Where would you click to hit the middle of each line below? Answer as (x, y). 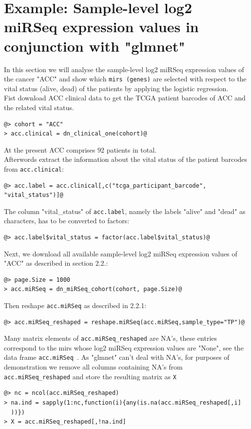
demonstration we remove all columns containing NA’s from (93, 367)
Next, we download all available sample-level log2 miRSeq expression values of (121, 253)
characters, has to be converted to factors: (67, 221)
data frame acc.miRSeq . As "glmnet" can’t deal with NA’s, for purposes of (117, 357)
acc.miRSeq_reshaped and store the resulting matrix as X (90, 376)
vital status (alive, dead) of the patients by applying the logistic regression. (116, 88)
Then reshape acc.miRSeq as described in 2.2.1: (75, 305)
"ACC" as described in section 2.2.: (56, 263)
